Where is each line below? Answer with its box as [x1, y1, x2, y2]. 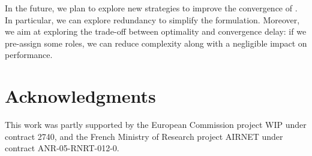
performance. [5, 48, 53, 61]
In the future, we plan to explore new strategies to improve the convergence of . [5, 2, 298, 14]
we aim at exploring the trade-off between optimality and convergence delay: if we [5, 25, 307, 38]
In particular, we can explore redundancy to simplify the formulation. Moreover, [5, 13, 300, 26]
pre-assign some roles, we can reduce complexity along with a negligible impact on [5, 36, 307, 49]
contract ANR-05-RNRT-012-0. [5, 142, 119, 154]
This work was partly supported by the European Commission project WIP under [5, 118, 307, 131]
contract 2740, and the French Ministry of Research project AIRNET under [5, 130, 283, 142]
